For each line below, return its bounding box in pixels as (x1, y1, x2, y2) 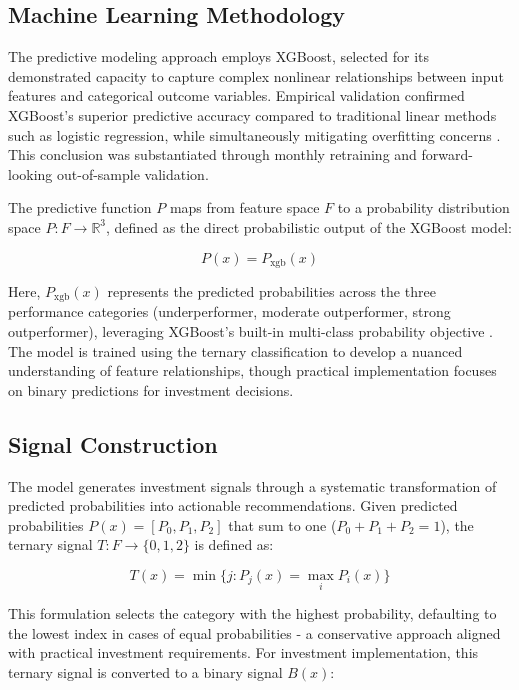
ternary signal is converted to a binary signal (8, 662, 283, 682)
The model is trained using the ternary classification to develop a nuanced (8, 340, 463, 361)
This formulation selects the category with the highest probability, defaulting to (8, 603, 497, 624)
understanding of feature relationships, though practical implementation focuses (8, 360, 497, 381)
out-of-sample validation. (57, 163, 209, 184)
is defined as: (194, 534, 274, 555)
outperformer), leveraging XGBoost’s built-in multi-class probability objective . (8, 321, 494, 342)
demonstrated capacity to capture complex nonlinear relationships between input (8, 65, 504, 86)
